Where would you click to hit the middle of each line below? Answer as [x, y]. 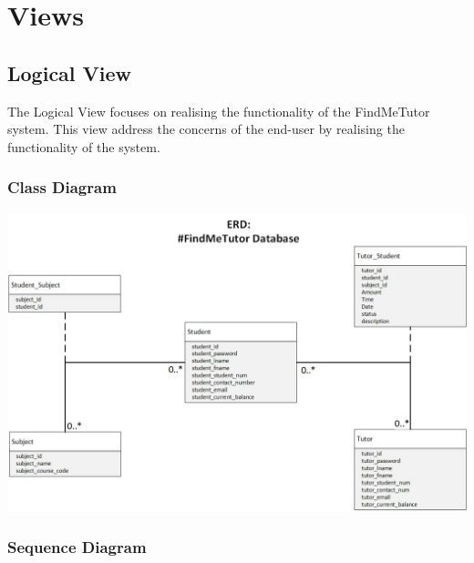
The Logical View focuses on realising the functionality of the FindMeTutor [219, 111]
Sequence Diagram [77, 546]
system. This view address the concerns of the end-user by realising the [206, 129]
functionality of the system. [84, 146]
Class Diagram [62, 187]
